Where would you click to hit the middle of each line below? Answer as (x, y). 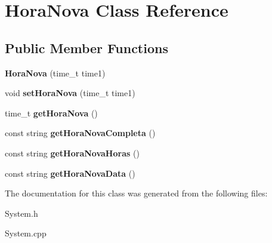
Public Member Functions (86, 47)
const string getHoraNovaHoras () (72, 153)
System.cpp (26, 233)
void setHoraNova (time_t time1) (70, 93)
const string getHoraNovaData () (70, 173)
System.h (21, 213)
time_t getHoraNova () (51, 113)
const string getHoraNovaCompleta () (80, 133)
